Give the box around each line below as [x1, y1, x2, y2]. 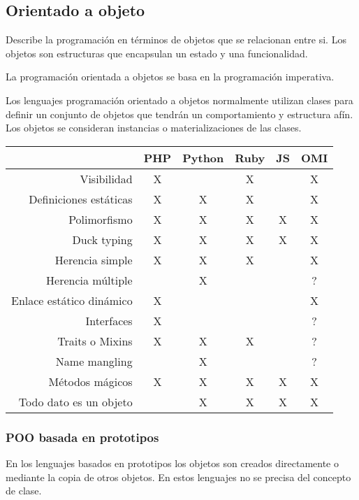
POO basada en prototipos [6, 428, 159, 445]
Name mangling [55, 352, 133, 369]
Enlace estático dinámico [11, 292, 133, 308]
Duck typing [72, 231, 133, 248]
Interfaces [85, 312, 133, 329]
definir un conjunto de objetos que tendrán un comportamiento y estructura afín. [6, 106, 353, 121]
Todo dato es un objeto [18, 393, 133, 410]
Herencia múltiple [46, 271, 133, 288]
